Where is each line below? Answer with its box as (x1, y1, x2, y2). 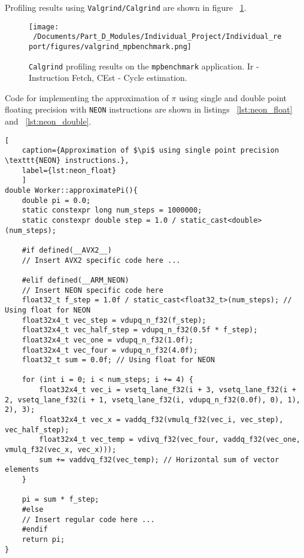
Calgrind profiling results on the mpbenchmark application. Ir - (29, 59, 259, 72)
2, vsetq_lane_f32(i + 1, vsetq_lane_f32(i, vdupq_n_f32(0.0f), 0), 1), (5, 395, 300, 404)
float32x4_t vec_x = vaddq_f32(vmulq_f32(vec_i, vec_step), (39, 416, 284, 424)
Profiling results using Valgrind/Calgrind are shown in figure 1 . (5, 1, 247, 13)
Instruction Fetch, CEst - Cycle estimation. (29, 71, 187, 84)
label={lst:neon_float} (22, 166, 117, 175)
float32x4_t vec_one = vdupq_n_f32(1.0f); (22, 335, 193, 344)
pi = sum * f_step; (22, 495, 99, 504)
